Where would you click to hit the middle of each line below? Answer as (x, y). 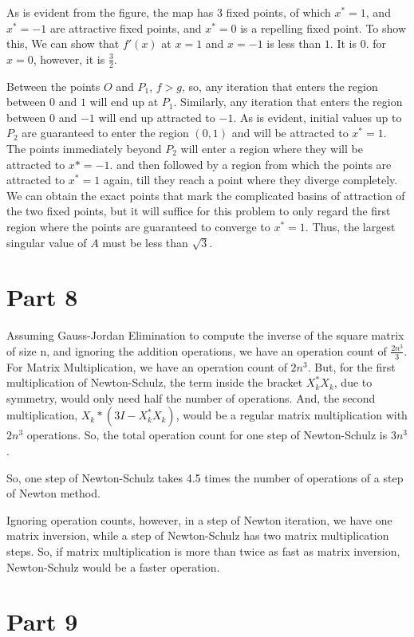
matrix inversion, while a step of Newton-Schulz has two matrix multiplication (198, 535)
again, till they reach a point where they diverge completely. (250, 180)
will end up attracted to (157, 117)
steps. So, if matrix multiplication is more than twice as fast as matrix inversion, (203, 551)
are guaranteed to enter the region (105, 133)
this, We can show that (63, 43)
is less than (294, 43)
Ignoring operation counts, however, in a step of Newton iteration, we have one (199, 519)
